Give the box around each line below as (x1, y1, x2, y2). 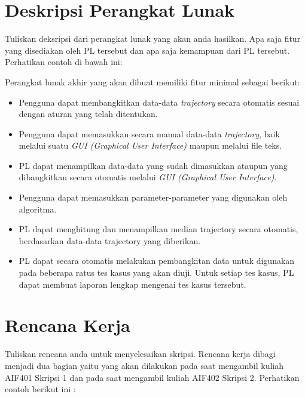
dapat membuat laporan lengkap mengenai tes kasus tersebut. (19, 278, 246, 290)
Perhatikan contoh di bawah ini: (5, 56, 123, 68)
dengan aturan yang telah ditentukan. (19, 107, 158, 120)
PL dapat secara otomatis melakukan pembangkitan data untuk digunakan (19, 254, 295, 267)
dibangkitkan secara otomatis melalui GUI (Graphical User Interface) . (19, 171, 277, 183)
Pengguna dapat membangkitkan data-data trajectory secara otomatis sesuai (19, 96, 300, 108)
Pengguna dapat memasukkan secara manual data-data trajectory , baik (19, 127, 280, 140)
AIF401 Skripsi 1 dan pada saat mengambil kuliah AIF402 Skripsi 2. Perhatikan (5, 371, 300, 383)
